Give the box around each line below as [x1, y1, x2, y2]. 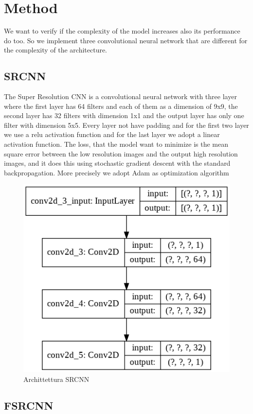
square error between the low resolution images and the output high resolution [4, 148, 238, 158]
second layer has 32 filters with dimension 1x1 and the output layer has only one [4, 110, 244, 121]
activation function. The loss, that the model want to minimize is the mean [4, 139, 229, 149]
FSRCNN [4, 397, 54, 413]
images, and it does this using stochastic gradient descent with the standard [4, 158, 231, 168]
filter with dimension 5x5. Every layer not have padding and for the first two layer [4, 120, 249, 130]
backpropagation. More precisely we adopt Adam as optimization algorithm [4, 167, 229, 177]
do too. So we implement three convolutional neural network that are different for [4, 35, 248, 45]
